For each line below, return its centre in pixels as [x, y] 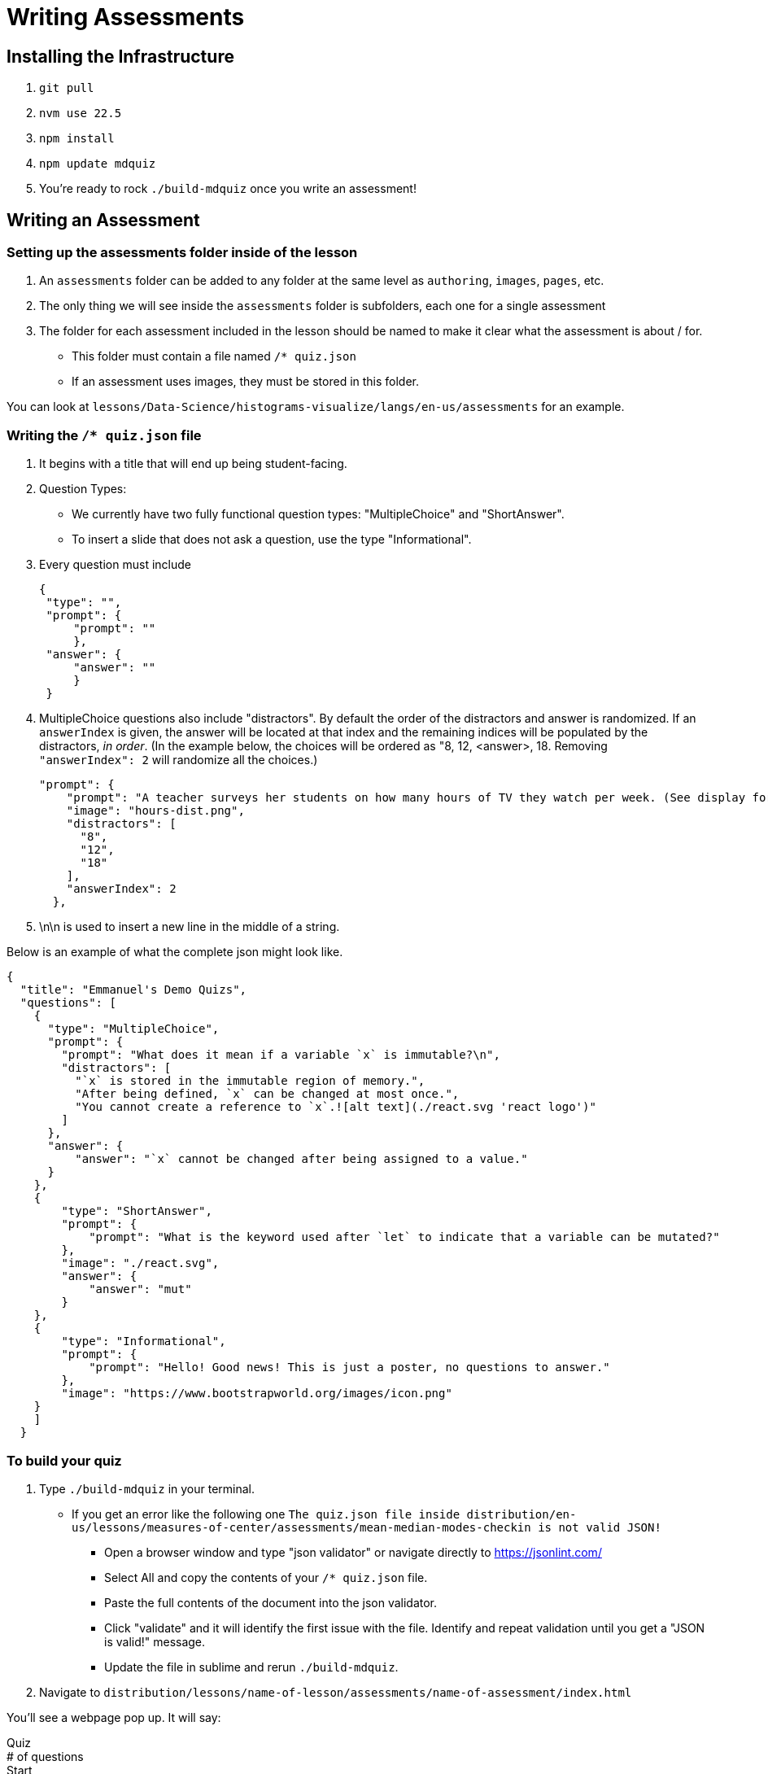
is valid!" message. [155, 1641]
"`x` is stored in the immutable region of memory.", [250, 1081]
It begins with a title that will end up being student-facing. [193, 464]
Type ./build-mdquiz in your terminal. [147, 1488]
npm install [77, 139]
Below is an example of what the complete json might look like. [175, 952]
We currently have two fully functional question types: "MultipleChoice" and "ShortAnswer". [318, 514]
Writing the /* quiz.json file [104, 435]
